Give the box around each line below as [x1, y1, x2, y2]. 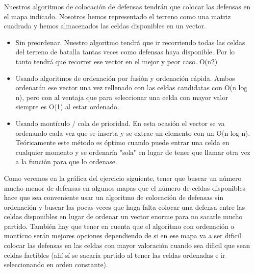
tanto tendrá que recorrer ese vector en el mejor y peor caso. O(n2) [15, 56, 218, 66]
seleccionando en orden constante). [4, 259, 108, 270]
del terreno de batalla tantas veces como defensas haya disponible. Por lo [15, 47, 235, 57]
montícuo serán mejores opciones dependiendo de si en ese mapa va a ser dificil [4, 230, 241, 241]
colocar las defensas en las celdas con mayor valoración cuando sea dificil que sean [4, 240, 250, 250]
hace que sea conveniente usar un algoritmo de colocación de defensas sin [4, 192, 224, 202]
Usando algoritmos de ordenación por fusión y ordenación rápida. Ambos [15, 73, 235, 83]
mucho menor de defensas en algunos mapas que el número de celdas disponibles [4, 182, 246, 193]
